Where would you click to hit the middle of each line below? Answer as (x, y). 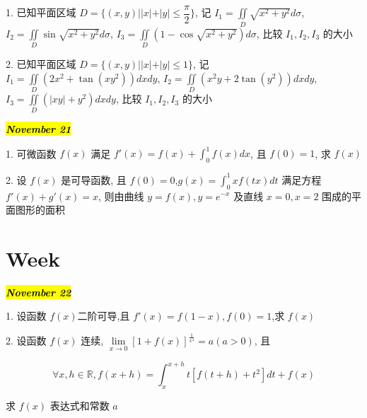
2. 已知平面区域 (41, 64)
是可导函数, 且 (94, 179)
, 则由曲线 (121, 196)
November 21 (39, 129)
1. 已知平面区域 (41, 12)
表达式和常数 (80, 405)
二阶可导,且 (104, 316)
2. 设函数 (26, 341)
